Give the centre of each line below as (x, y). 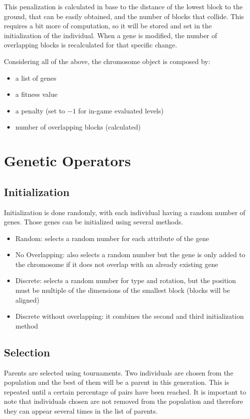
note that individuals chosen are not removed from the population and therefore (124, 401)
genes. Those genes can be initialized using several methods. (94, 222)
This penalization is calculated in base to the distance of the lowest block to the (123, 6)
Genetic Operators (67, 161)
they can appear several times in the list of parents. (81, 411)
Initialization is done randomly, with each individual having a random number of (125, 212)
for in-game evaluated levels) (121, 110)
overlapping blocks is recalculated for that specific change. (91, 45)
